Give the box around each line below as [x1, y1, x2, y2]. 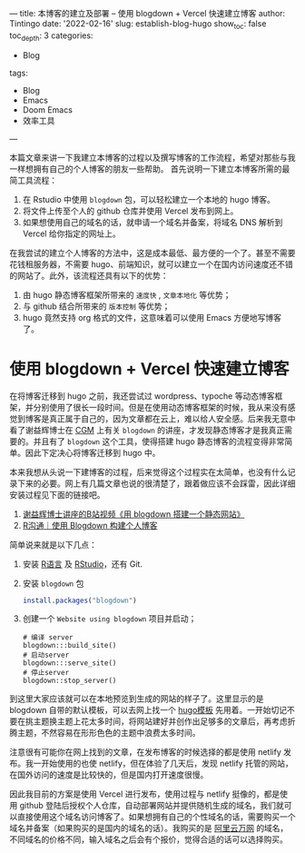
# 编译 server [22, 633, 74, 642]
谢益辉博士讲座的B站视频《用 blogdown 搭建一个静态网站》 [22, 508, 245, 520]
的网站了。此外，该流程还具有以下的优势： [9, 270, 169, 281]
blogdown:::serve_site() [22, 659, 117, 668]
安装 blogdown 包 [22, 578, 84, 589]
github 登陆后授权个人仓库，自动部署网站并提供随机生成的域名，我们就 [19, 800, 284, 811]
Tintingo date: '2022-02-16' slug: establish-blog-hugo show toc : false [9, 18, 267, 31]
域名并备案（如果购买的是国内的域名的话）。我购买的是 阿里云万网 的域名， [9, 823, 289, 834]
